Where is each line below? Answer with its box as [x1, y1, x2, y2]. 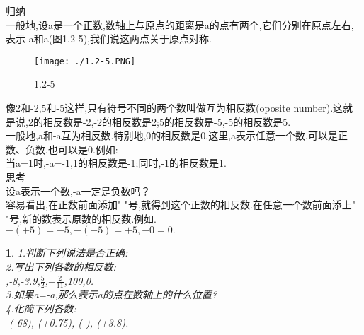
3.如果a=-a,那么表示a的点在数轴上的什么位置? [6, 287, 217, 302]
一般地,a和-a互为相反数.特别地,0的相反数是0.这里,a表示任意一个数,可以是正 [6, 128, 348, 143]
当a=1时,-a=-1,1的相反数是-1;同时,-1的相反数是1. [6, 155, 227, 170]
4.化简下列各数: [6, 300, 76, 315]
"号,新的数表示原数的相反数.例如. [6, 211, 157, 225]
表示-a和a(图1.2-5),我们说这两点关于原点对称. [6, 31, 212, 46]
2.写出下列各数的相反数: [6, 259, 116, 274]
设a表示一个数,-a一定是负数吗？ [6, 183, 151, 198]
